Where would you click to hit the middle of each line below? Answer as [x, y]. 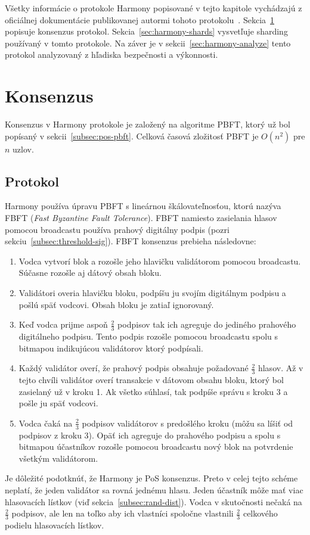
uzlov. [23, 149]
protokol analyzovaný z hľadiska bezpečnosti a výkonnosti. [111, 55]
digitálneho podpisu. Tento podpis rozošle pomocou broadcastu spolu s [148, 336]
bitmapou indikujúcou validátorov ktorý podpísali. [111, 348]
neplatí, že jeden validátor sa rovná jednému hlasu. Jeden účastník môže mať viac [154, 490]
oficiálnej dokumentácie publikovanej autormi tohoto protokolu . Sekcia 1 [140, 19]
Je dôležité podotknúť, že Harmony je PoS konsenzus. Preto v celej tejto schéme [151, 478]
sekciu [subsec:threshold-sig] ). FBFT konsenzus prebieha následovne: [131, 241]
